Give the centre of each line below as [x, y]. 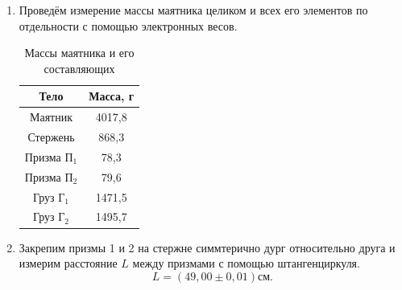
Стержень [51, 137]
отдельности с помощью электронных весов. [128, 25]
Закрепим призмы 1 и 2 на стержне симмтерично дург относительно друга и [207, 247]
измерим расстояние [68, 263]
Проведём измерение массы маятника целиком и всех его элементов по [193, 10]
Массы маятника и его [79, 53]
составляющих [79, 68]
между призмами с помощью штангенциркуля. [246, 263]
